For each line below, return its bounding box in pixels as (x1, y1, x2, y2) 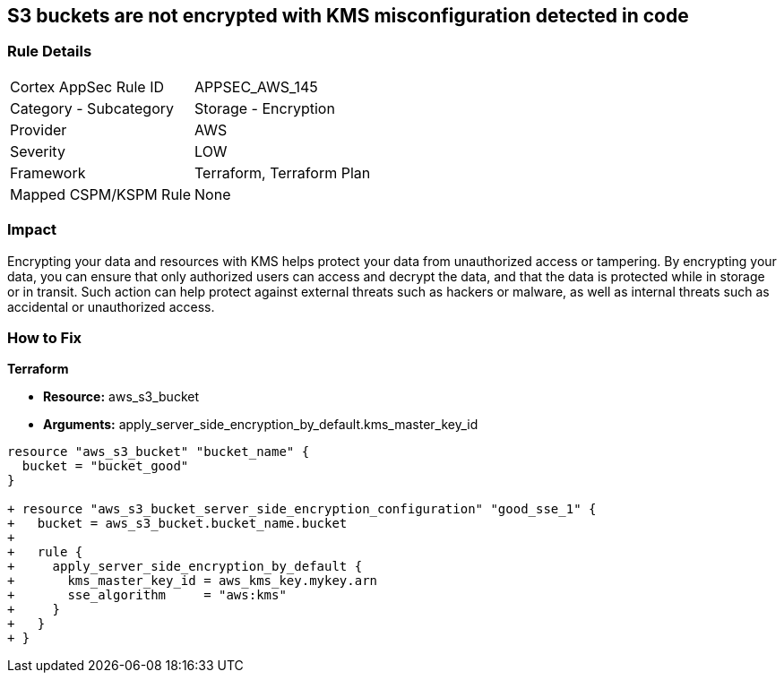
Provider (10, 120, 67, 139)
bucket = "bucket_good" (22, 459, 189, 474)
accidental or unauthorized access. (7, 298, 215, 314)
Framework (10, 163, 86, 182)
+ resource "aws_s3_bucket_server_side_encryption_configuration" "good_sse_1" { (7, 502, 597, 517)
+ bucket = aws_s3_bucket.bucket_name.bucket (7, 516, 348, 531)
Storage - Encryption (194, 99, 335, 117)
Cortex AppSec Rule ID (10, 77, 165, 96)
